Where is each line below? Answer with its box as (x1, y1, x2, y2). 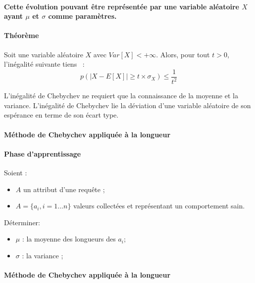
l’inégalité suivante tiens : (4, 59, 85, 69)
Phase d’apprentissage (4, 148, 81, 159)
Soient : (4, 167, 27, 177)
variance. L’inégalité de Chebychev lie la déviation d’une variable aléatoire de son (4, 100, 251, 110)
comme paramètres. (48, 11, 117, 21)
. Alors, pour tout (156, 49, 210, 59)
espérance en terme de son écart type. (4, 110, 119, 120)
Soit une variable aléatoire (4, 49, 83, 59)
